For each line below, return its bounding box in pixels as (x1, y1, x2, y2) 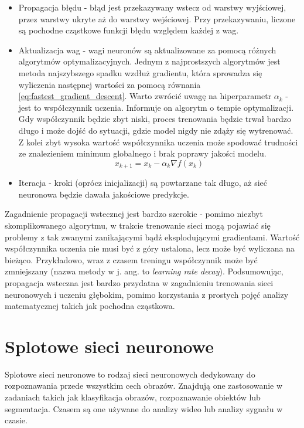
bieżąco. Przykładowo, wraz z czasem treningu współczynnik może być (5, 253, 258, 266)
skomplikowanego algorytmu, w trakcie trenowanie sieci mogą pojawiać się (5, 219, 271, 231)
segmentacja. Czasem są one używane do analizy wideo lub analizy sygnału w (5, 402, 283, 415)
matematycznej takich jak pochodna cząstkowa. (5, 300, 175, 312)
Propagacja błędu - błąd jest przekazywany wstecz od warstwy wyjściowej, (18, 1, 286, 13)
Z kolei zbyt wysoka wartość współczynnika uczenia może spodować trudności (18, 135, 298, 148)
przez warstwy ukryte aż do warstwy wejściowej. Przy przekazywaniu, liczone (18, 12, 296, 25)
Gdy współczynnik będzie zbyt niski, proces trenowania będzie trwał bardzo (18, 113, 292, 125)
